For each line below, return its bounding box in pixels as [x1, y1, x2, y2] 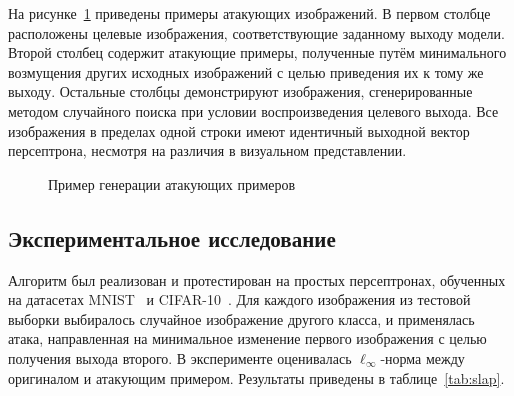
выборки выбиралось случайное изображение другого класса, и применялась [8, 308, 475, 329]
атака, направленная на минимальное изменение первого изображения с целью [8, 328, 487, 349]
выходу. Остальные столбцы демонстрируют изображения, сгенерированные [8, 81, 473, 102]
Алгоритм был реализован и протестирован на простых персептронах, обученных [8, 269, 506, 290]
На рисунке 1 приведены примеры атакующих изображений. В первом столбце [8, 3, 491, 23]
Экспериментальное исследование [8, 222, 336, 253]
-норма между [380, 347, 465, 368]
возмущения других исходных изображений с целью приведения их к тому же [8, 61, 484, 82]
